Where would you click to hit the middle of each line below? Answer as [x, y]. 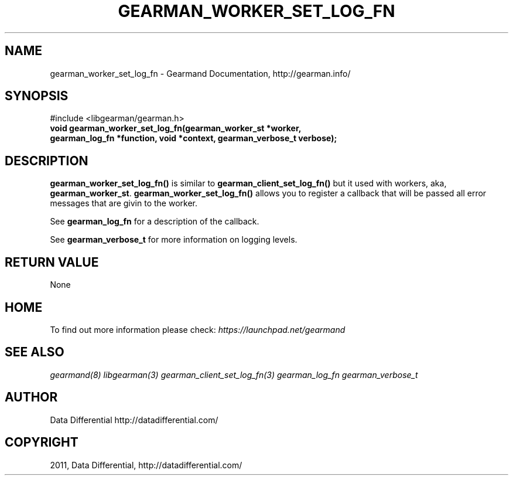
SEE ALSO [35, 352]
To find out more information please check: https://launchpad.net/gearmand [198, 329]
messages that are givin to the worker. [124, 203]
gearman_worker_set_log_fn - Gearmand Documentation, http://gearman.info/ [200, 73]
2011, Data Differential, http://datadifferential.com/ [146, 465]
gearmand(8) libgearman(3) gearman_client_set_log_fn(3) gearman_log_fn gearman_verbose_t [234, 375]
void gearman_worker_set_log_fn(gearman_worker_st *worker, [176, 128]
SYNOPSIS [37, 96]
